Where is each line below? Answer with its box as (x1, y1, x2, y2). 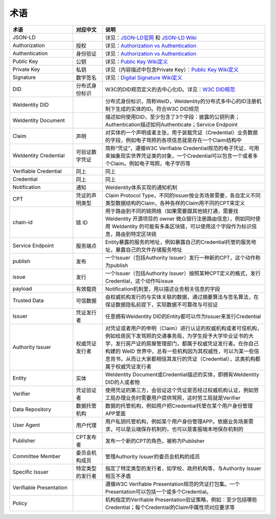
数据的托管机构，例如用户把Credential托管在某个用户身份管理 (105, 402, 253, 409)
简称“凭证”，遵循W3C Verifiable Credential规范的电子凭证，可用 (105, 145, 259, 152)
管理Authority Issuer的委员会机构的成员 (105, 453, 200, 460)
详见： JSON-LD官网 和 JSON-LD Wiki (105, 34, 197, 41)
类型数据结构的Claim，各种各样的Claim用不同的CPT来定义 (105, 199, 245, 206)
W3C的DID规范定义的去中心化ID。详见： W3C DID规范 (105, 86, 235, 93)
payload (12, 285, 32, 292)
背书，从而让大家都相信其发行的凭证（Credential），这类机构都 (110, 355, 261, 362)
